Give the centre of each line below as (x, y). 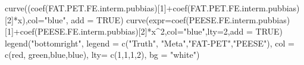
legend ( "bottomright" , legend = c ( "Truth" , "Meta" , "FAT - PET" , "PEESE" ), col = (150, 43)
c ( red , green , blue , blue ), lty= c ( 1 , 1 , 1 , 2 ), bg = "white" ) (102, 55)
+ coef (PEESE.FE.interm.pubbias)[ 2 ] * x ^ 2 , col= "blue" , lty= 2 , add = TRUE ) (148, 31)
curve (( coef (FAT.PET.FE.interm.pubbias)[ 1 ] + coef (96, 8)
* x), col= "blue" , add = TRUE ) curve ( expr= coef (100, 19)
